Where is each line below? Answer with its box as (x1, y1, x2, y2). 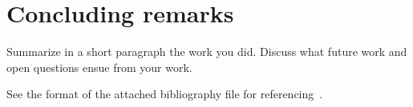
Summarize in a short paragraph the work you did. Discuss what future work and (6, 43, 407, 60)
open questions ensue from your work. (6, 58, 192, 75)
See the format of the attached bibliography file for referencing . (6, 85, 323, 102)
